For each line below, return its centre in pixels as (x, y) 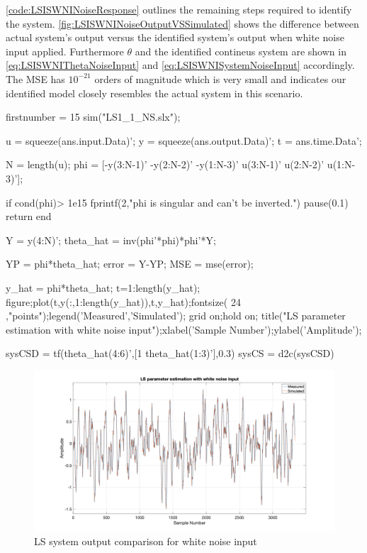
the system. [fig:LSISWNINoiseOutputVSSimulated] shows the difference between (182, 23)
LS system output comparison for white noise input (146, 541)
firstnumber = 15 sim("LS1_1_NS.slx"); (93, 117)
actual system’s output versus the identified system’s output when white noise (175, 37)
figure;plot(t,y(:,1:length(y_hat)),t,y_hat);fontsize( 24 (123, 301)
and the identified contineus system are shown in (241, 51)
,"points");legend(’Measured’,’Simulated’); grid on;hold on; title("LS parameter (176, 316)
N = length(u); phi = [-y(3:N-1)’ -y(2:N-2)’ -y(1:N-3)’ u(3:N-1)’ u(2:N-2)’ (165, 164)
